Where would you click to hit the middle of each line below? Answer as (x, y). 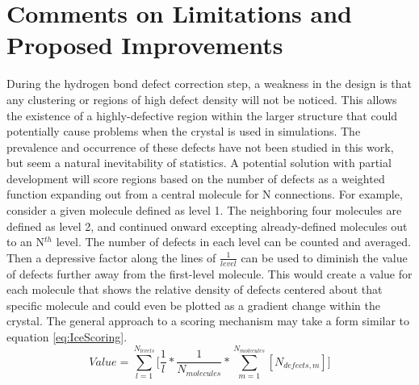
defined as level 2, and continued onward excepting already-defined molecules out (207, 226)
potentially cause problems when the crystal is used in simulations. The (184, 131)
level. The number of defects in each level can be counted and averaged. (233, 242)
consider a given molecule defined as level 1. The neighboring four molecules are (204, 210)
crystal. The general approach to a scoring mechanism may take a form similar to (208, 321)
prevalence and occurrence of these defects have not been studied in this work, (200, 146)
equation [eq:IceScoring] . (67, 337)
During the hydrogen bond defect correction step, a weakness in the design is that (209, 84)
